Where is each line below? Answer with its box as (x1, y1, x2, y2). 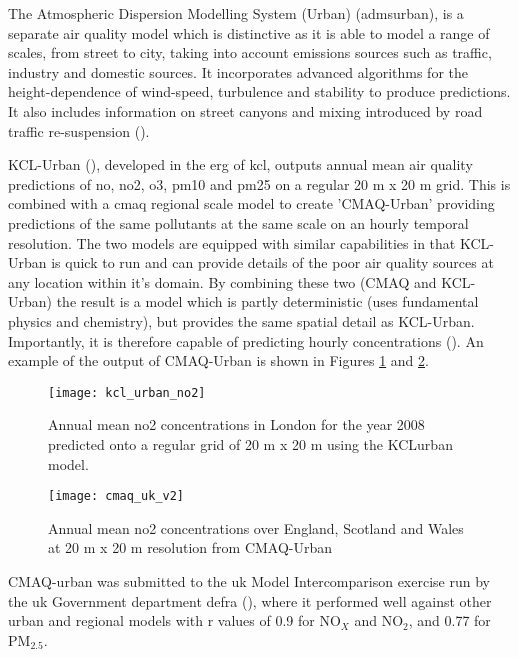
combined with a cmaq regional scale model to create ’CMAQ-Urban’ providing (8, 193, 495, 214)
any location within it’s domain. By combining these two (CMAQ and (8, 271, 437, 292)
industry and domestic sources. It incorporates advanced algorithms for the (8, 61, 468, 82)
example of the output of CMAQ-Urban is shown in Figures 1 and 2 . (8, 350, 429, 371)
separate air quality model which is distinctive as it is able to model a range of (8, 22, 490, 43)
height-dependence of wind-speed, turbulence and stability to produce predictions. (8, 81, 511, 102)
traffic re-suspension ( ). (8, 120, 150, 141)
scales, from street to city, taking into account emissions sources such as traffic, (8, 42, 492, 63)
